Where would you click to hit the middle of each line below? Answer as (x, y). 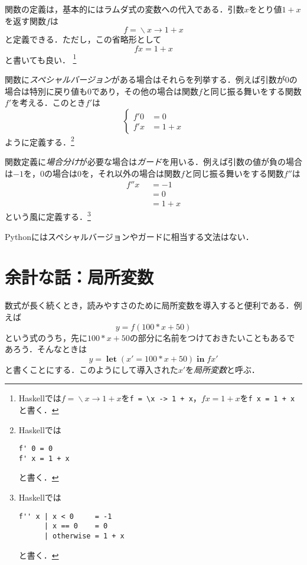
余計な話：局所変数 (79, 277)
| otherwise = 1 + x (84, 536)
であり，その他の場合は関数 (145, 91)
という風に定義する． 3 (48, 215)
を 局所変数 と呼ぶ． (223, 369)
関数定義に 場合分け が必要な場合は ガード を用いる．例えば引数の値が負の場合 (153, 162)
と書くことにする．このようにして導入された (92, 369)
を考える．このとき (48, 103)
